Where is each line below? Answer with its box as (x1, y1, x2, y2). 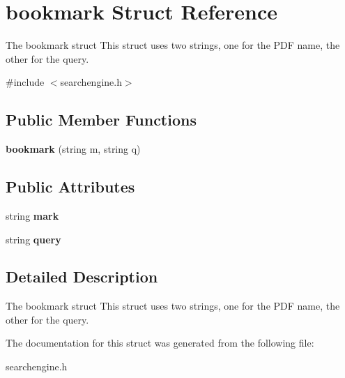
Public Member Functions (6, 109, 197, 130)
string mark (6, 208, 59, 222)
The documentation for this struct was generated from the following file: (6, 335, 314, 350)
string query (6, 232, 61, 246)
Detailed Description (6, 266, 158, 287)
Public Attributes (6, 176, 135, 197)
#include (6, 75, 45, 89)
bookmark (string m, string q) (6, 142, 141, 156)
